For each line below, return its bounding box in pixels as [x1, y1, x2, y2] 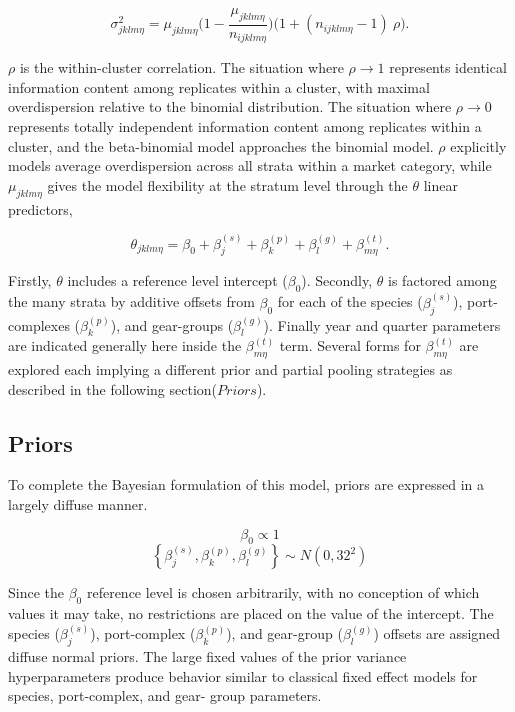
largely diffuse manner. [8, 494, 148, 515]
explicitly [450, 135, 507, 156]
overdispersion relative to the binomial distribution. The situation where [8, 96, 452, 117]
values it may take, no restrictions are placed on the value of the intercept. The [8, 603, 494, 624]
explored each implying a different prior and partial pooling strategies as [8, 359, 453, 380]
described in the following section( [8, 378, 218, 399]
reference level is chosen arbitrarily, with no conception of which [86, 582, 480, 603]
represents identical [389, 57, 507, 78]
